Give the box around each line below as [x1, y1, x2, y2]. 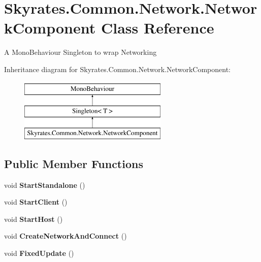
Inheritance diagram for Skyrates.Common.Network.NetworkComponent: [4, 63, 231, 74]
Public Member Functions [4, 155, 143, 171]
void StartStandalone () [4, 179, 85, 190]
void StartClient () [4, 196, 68, 207]
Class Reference [101, 17, 214, 38]
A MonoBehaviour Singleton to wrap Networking [4, 47, 157, 57]
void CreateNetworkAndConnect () [4, 231, 127, 241]
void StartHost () [4, 213, 63, 224]
